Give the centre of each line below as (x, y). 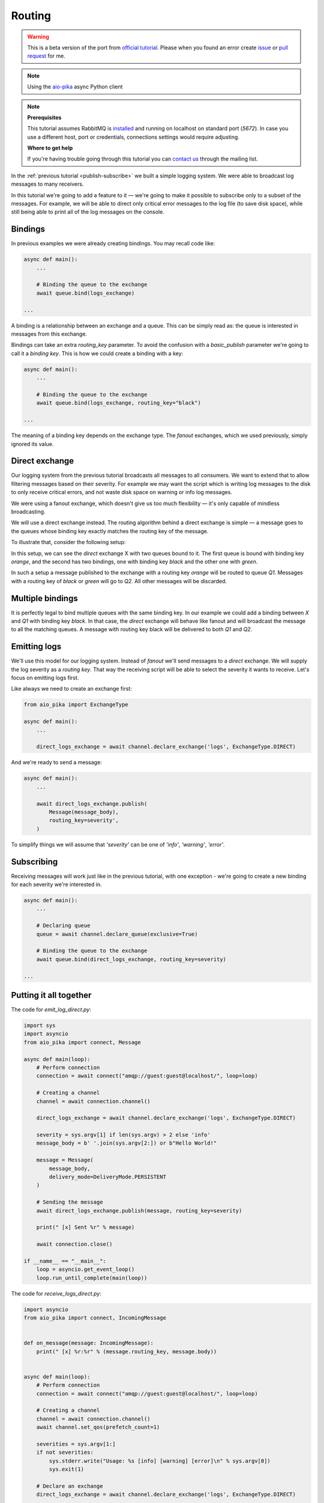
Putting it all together (51, 995)
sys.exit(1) (66, 1469)
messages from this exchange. (49, 334)
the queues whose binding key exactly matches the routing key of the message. (110, 531)
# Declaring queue (63, 926)
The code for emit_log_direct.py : (51, 1009)
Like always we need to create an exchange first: (71, 689)
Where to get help (50, 148)
